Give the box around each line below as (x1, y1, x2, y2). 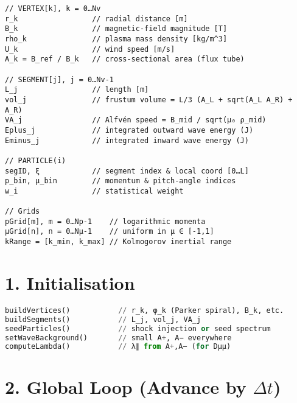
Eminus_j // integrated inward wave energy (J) (5, 136, 249, 145)
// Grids (5, 207, 40, 216)
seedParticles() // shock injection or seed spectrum (5, 324, 271, 333)
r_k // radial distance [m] (5, 14, 188, 23)
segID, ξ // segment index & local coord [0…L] (5, 166, 249, 175)
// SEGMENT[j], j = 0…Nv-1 (5, 75, 114, 84)
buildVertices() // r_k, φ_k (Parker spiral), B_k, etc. (5, 306, 284, 315)
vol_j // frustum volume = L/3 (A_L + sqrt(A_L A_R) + (5, 95, 293, 104)
